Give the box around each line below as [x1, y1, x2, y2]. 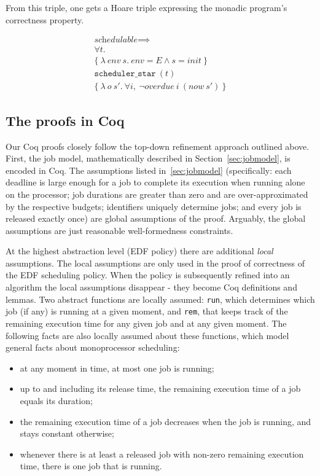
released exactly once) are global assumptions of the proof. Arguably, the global [6, 212, 306, 225]
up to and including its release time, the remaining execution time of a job [20, 382, 301, 395]
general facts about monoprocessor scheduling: [6, 341, 180, 354]
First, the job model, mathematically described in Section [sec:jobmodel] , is [6, 152, 291, 165]
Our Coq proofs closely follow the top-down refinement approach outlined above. [6, 139, 310, 152]
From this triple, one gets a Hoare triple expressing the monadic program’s [6, 1, 287, 14]
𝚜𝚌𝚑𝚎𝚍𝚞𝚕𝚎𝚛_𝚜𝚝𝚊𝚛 [94, 69, 156, 79]
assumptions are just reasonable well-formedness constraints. [6, 224, 233, 236]
